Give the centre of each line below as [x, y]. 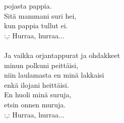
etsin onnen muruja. [35, 104]
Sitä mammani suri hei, [40, 15]
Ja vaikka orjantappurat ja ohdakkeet [62, 55]
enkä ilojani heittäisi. [37, 84]
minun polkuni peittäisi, [41, 65]
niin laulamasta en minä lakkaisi [54, 75]
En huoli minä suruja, [38, 95]
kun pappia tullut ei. [36, 25]
